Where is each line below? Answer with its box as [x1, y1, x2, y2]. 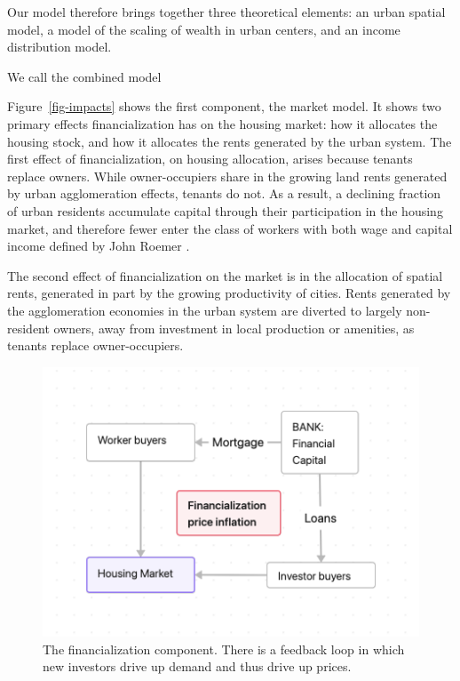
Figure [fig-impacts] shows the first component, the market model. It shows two [7, 97, 441, 116]
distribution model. [7, 37, 112, 56]
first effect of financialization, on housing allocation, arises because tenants [7, 149, 413, 168]
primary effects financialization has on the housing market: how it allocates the [7, 114, 438, 132]
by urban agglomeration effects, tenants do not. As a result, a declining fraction [7, 184, 441, 203]
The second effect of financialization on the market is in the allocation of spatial [7, 266, 443, 284]
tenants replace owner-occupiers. [7, 336, 184, 355]
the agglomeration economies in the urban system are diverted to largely [7, 300, 402, 319]
